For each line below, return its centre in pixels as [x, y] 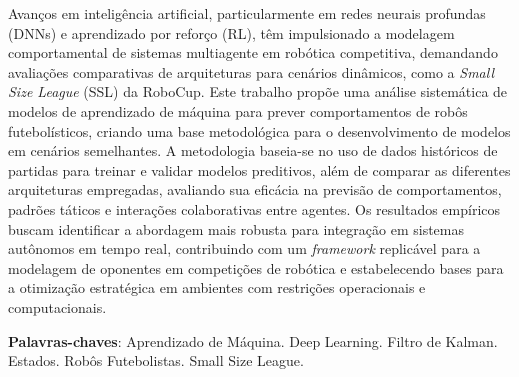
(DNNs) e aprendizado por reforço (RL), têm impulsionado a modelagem [231, 32]
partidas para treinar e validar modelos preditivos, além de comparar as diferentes [259, 169]
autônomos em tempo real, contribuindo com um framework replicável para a [244, 248]
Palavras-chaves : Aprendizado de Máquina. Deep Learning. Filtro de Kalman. [253, 340]
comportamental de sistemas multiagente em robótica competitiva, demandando [253, 52]
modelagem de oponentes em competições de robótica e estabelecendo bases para [256, 267]
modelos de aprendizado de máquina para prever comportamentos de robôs [238, 110]
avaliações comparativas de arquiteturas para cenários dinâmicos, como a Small [251, 71]
